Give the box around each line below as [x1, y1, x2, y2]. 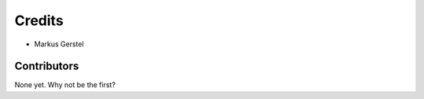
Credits [14, 12, 64, 29]
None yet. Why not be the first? [14, 80, 116, 90]
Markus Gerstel [34, 39, 84, 49]
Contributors [14, 60, 79, 73]
